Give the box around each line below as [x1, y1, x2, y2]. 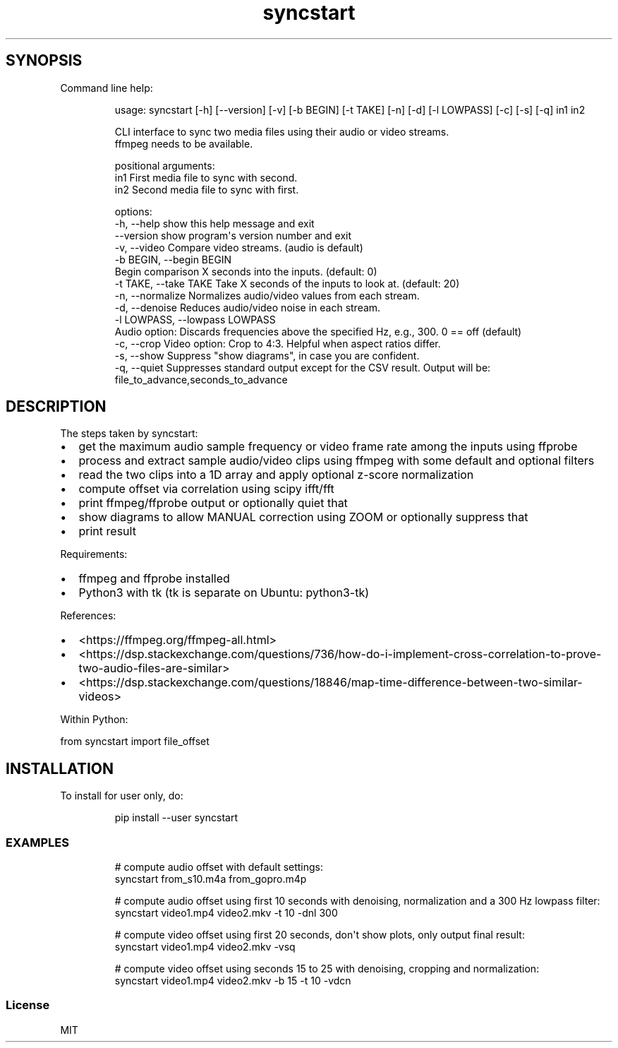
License [6, 998, 50, 1013]
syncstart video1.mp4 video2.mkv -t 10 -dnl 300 [114, 907, 338, 919]
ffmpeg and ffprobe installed [78, 571, 230, 586]
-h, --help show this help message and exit [114, 217, 315, 230]
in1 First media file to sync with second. [114, 171, 298, 184]
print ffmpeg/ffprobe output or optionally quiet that [78, 496, 348, 511]
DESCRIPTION [6, 398, 107, 416]
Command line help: [60, 81, 153, 94]
